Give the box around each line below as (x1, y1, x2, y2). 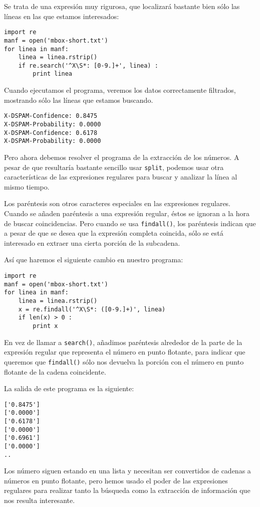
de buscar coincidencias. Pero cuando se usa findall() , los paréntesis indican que (4, 218, 256, 228)
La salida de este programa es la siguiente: (4, 383, 134, 394)
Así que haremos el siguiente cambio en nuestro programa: (4, 254, 183, 265)
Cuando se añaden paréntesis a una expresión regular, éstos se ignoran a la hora (4, 208, 249, 218)
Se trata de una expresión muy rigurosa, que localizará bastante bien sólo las (4, 1, 240, 11)
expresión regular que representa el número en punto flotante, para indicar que (4, 347, 245, 357)
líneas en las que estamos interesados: (4, 11, 119, 21)
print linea (33, 70, 73, 78)
